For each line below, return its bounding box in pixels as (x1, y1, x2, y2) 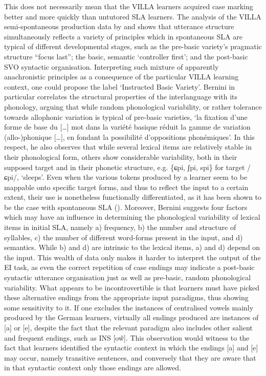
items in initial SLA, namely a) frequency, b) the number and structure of (4, 222, 236, 233)
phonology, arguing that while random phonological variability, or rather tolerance (4, 101, 262, 112)
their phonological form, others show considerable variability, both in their (4, 151, 237, 162)
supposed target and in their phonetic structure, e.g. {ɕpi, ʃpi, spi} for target (4, 161, 245, 172)
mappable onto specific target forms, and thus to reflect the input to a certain (4, 181, 249, 192)
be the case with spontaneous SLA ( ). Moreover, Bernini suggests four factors (4, 201, 248, 212)
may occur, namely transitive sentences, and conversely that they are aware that (4, 352, 256, 363)
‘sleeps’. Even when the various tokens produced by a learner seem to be (21, 172, 248, 182)
